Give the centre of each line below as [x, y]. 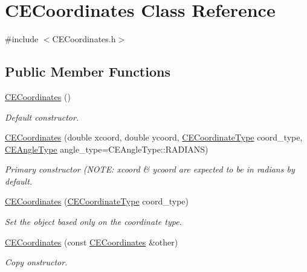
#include [22, 39]
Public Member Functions [88, 71]
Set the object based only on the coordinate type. [93, 222]
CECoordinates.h [84, 39]
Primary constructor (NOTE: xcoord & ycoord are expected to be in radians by [150, 169]
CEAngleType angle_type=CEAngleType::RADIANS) [107, 149]
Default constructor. [42, 117]
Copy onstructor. [36, 262]
